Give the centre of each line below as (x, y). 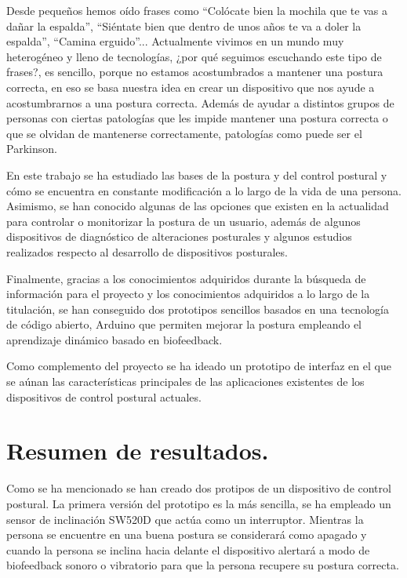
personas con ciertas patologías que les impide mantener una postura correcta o (197, 118)
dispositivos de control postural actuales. (104, 396)
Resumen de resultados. (138, 451)
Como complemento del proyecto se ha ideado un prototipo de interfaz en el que (199, 366)
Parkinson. (32, 149)
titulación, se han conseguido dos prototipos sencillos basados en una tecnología (198, 309)
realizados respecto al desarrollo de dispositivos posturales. (147, 251)
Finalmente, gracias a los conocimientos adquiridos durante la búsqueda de (186, 278)
